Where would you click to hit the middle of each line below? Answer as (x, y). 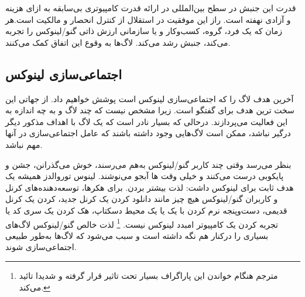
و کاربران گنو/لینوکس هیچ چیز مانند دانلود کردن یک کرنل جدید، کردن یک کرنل (142, 199)
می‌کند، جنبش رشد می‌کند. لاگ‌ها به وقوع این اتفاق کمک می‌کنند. (118, 42)
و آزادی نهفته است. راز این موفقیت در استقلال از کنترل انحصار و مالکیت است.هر (148, 19)
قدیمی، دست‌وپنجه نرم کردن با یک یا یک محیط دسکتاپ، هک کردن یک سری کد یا (146, 210)
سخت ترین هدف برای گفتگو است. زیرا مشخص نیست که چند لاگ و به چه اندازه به (150, 110)
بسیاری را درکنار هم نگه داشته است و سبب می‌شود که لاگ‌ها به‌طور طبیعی (137, 235)
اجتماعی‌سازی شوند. (41, 247)
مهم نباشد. (24, 144)
